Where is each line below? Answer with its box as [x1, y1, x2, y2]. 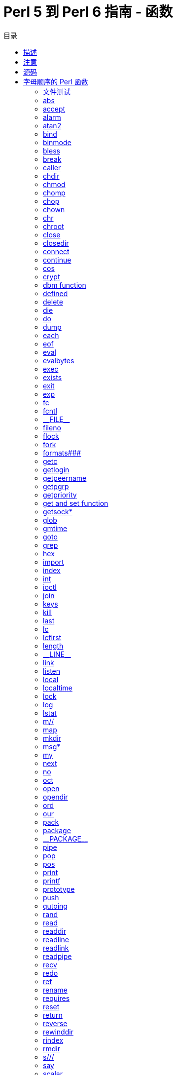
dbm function [43, 280, 86, 289]
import [43, 557, 64, 566]
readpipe [43, 952, 72, 960]
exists [43, 373, 62, 382]
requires [43, 994, 70, 1002]
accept [43, 104, 66, 113]
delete [43, 297, 63, 306]
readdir [43, 926, 67, 935]
